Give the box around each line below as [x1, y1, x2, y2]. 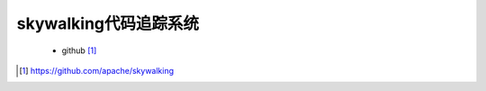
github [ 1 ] [61, 45, 97, 56]
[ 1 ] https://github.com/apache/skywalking [19, 65, 175, 76]
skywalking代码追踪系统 [16, 14, 200, 33]
